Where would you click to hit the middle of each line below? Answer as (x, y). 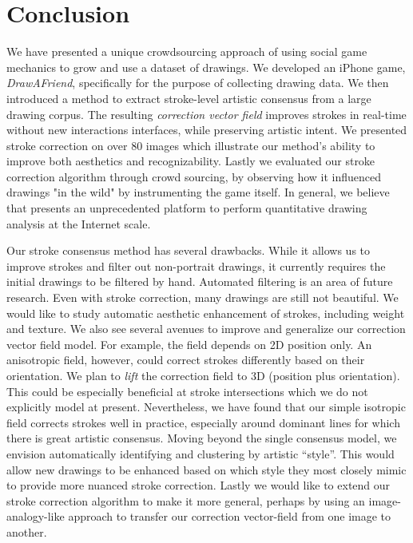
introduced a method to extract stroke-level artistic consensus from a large (189, 98)
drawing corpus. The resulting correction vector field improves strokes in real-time (206, 114)
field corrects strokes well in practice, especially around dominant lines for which (203, 422)
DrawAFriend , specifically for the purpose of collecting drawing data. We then (198, 83)
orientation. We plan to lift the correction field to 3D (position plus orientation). (203, 375)
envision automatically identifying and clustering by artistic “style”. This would (201, 453)
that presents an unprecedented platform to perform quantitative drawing (187, 208)
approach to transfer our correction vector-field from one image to (230, 516)
